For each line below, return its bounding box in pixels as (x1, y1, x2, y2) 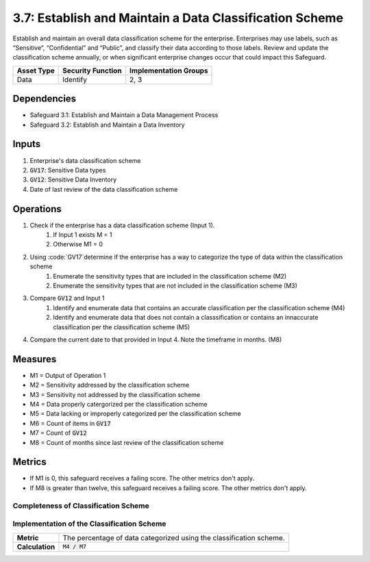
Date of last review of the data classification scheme (29, 185, 178, 193)
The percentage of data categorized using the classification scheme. (62, 533, 285, 542)
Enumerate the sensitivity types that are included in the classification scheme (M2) (53, 272, 287, 280)
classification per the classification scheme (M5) (53, 322, 190, 331)
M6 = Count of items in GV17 (29, 419, 111, 427)
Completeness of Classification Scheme (12, 500, 150, 510)
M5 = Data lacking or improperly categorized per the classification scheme (29, 409, 241, 418)
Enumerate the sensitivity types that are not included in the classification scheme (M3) (53, 281, 298, 290)
